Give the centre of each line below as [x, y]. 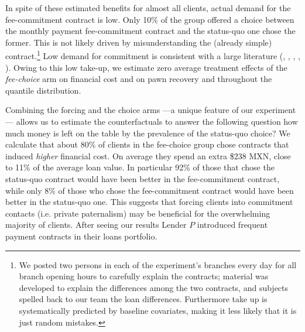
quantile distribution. [43, 90]
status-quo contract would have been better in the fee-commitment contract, [143, 178]
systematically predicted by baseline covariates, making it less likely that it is [158, 310]
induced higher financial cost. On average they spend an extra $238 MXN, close [148, 155]
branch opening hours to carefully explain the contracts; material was [144, 276]
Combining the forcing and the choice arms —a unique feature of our [129, 110]
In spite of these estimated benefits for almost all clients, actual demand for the [148, 8]
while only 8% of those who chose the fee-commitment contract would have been [150, 190]
